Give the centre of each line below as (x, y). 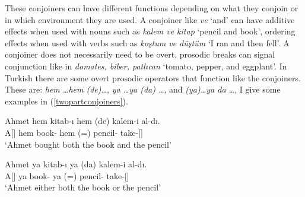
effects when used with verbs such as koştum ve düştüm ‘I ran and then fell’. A (147, 42)
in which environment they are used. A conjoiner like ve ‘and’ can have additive (150, 19)
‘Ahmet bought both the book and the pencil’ (88, 144)
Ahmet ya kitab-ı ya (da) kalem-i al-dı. (76, 164)
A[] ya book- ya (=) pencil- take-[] (67, 175)
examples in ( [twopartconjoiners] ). (66, 101)
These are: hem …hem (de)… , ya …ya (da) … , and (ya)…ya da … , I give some (143, 89)
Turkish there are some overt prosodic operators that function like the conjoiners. (153, 77)
